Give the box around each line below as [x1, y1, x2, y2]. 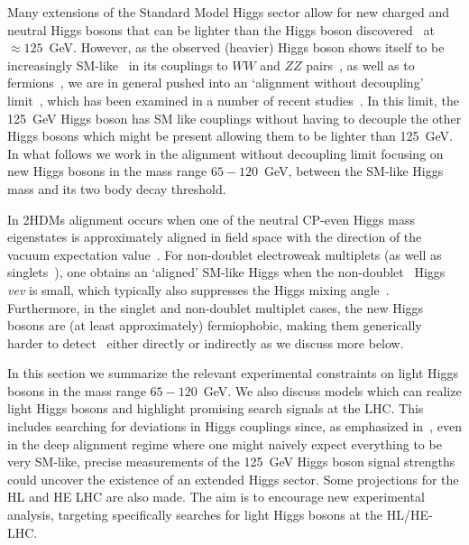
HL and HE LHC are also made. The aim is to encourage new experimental [7, 487, 425, 506]
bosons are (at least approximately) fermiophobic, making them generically [7, 316, 422, 335]
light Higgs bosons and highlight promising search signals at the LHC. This [7, 399, 424, 418]
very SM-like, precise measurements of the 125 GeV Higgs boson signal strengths [7, 452, 455, 471]
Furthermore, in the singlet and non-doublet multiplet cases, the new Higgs [7, 298, 424, 317]
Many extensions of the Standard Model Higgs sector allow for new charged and [7, 3, 450, 21]
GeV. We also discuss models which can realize [203, 381, 462, 400]
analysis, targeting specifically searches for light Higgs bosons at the [7, 505, 383, 524]
